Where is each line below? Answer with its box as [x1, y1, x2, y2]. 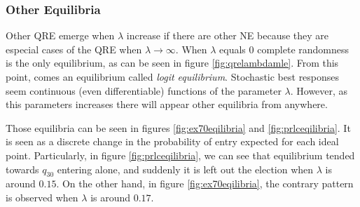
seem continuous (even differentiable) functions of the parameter [6, 83, 282, 98]
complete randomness [257, 41, 349, 56]
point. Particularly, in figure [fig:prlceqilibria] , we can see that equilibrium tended [6, 147, 355, 162]
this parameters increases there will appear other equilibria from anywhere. [6, 97, 328, 112]
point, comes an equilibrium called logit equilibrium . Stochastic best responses [6, 69, 340, 84]
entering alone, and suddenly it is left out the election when [57, 161, 314, 176]
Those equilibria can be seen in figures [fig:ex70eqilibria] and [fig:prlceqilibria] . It [6, 120, 351, 135]
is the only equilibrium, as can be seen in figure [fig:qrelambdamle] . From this [6, 55, 339, 70]
